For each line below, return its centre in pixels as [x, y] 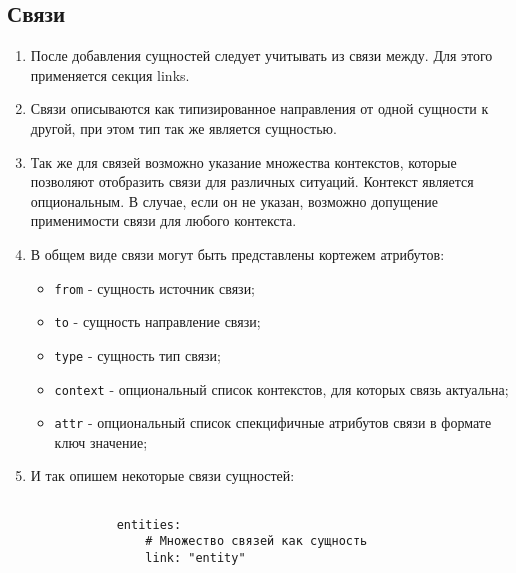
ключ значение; [101, 441]
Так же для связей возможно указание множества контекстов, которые [243, 161]
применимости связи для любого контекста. [163, 220]
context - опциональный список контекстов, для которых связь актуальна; [281, 388]
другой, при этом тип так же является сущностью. [183, 127]
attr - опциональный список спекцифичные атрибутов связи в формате [273, 422]
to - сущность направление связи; [157, 321]
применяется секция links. [110, 74]
